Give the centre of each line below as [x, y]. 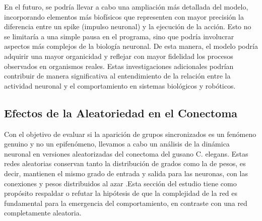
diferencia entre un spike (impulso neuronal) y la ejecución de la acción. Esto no [128, 26]
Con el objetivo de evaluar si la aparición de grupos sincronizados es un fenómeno [130, 134]
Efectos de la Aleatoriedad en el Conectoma [121, 113]
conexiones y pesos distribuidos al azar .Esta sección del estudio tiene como [120, 183]
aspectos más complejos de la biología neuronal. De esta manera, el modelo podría [131, 46]
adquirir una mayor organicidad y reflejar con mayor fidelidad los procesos [119, 56]
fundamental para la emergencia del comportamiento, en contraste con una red [126, 203]
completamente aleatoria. [43, 213]
